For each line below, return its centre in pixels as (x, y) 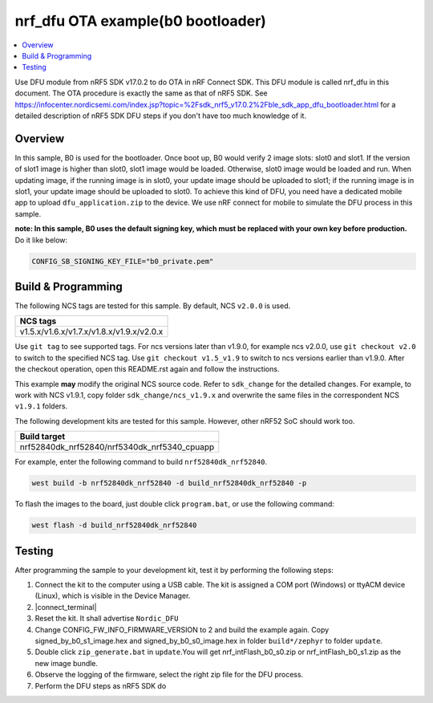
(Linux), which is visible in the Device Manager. (113, 596)
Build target (42, 437)
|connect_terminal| (66, 607)
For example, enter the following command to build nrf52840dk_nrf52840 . (141, 462)
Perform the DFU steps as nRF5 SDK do (101, 685)
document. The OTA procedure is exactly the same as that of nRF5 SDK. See (141, 93)
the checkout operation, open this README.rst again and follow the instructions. (147, 369)
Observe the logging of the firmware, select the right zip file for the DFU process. (169, 675)
